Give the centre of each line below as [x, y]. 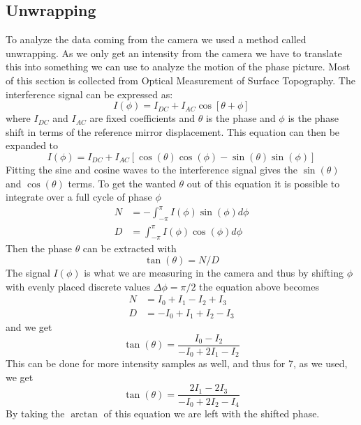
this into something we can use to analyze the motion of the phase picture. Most [178, 67]
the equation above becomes [259, 286]
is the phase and [241, 118]
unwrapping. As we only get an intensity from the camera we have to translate [174, 53]
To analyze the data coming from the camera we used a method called [156, 39]
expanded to [32, 145]
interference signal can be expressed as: [89, 94]
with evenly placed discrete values [78, 286]
